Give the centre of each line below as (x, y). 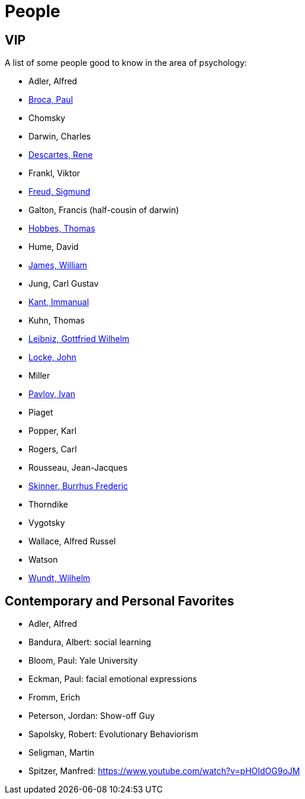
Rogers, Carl (53, 449)
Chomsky (47, 118)
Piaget (41, 413)
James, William (58, 265)
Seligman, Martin (62, 753)
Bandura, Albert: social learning (90, 642)
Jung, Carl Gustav (64, 284)
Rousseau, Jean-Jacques (78, 468)
